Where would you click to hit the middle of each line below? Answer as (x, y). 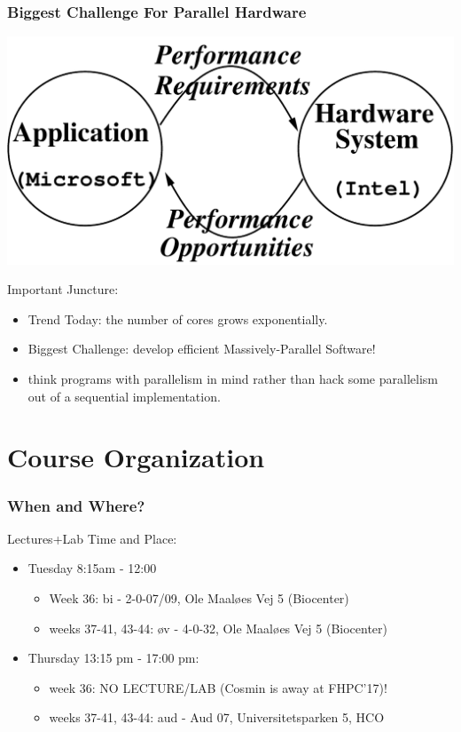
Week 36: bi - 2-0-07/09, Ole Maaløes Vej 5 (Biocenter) (199, 597)
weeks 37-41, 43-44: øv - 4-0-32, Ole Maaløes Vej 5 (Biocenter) (219, 628)
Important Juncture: (63, 289)
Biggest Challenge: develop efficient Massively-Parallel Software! (202, 349)
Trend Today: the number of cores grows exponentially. (178, 318)
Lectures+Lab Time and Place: (92, 538)
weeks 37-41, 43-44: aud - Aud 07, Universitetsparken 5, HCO (217, 717)
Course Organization (136, 457)
